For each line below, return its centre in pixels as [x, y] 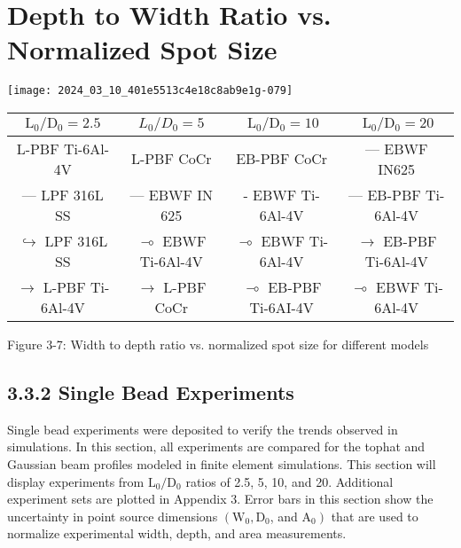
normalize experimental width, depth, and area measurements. [177, 533]
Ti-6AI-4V [281, 307]
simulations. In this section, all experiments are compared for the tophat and [216, 446]
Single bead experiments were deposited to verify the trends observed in [203, 429]
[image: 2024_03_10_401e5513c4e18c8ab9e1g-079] [150, 91]
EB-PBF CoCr [282, 159]
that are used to [375, 516]
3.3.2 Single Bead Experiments [151, 391]
